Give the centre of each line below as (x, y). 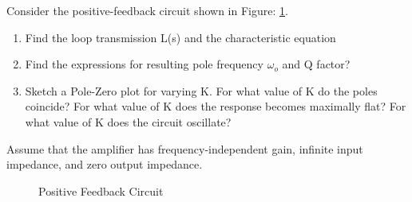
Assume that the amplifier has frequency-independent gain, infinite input (185, 148)
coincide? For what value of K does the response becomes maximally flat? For (216, 106)
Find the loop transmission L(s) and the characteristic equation (180, 37)
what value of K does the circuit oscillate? (128, 121)
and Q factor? (316, 64)
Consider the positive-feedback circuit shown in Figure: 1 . (147, 10)
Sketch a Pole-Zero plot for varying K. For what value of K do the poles (201, 90)
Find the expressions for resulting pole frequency (144, 64)
